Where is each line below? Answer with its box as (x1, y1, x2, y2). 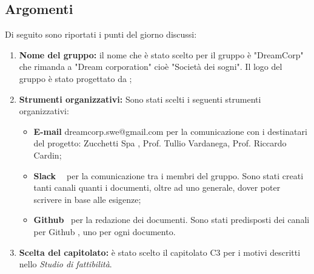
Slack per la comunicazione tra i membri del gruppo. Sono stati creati (33, 169, 304, 182)
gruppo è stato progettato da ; (19, 72, 132, 84)
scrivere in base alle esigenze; (33, 193, 141, 205)
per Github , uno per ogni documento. (33, 225, 176, 238)
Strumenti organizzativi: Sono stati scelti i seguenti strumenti (19, 92, 261, 105)
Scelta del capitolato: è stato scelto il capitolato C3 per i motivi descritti (19, 245, 301, 258)
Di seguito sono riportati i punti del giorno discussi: (5, 28, 197, 41)
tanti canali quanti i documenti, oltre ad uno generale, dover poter (33, 181, 281, 194)
